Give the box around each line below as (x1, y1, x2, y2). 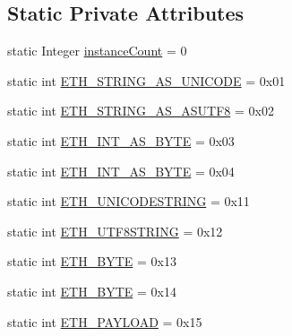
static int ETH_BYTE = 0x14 (7, 281, 176, 300)
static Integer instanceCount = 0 (7, 41, 187, 60)
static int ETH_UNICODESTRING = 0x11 (7, 192, 250, 211)
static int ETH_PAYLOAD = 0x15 (7, 312, 202, 331)
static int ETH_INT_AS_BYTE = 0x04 (7, 161, 235, 180)
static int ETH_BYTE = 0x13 (7, 252, 176, 271)
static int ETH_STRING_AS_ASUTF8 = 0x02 (7, 101, 274, 120)
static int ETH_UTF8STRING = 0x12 (7, 221, 223, 240)
